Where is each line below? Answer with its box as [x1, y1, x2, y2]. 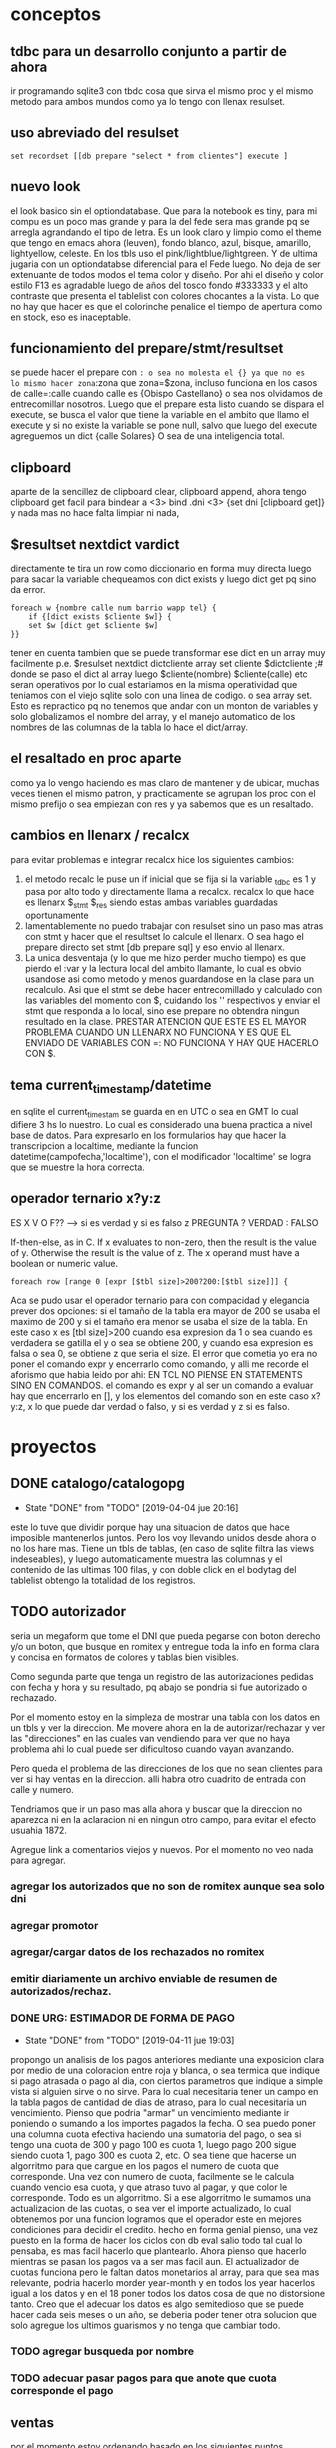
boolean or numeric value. [10, 1257, 118, 1269]
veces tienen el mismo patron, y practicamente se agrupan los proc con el [10, 787, 317, 799]
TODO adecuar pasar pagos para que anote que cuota [10, 2371, 277, 2385]
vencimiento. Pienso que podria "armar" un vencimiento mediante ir [10, 2106, 290, 2118]
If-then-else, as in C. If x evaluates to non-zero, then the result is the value [10, 1236, 317, 1248]
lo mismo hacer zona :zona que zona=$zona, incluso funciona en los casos [10, 377, 318, 389]
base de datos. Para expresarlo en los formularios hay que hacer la [10, 1129, 287, 1142]
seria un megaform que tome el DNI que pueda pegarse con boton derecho [10, 1629, 321, 1642]
